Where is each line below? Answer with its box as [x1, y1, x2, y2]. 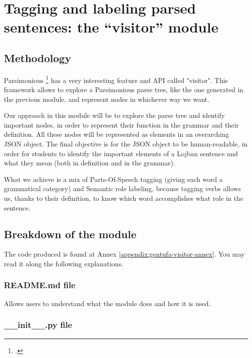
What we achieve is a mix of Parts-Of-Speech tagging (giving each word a [4, 174, 223, 184]
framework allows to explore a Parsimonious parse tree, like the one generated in [4, 84, 243, 95]
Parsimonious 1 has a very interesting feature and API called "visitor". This [4, 73, 228, 85]
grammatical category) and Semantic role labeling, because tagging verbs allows [4, 183, 241, 194]
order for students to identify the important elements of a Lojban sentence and [4, 148, 238, 158]
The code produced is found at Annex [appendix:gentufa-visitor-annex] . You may [4, 249, 245, 259]
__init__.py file [4, 319, 72, 331]
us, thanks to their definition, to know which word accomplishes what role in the [4, 193, 243, 203]
